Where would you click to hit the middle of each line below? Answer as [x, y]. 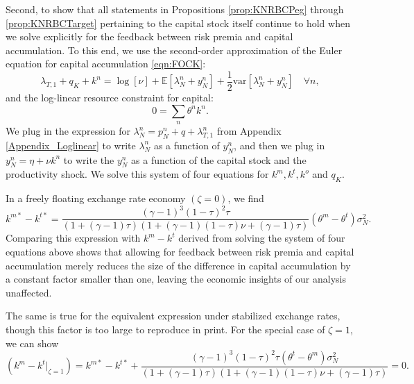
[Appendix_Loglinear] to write [71, 145]
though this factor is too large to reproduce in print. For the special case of [165, 329]
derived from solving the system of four [262, 238]
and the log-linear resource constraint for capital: [110, 98]
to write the [89, 159]
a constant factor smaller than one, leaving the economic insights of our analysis [176, 279]
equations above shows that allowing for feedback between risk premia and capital [180, 251]
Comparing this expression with [73, 238]
